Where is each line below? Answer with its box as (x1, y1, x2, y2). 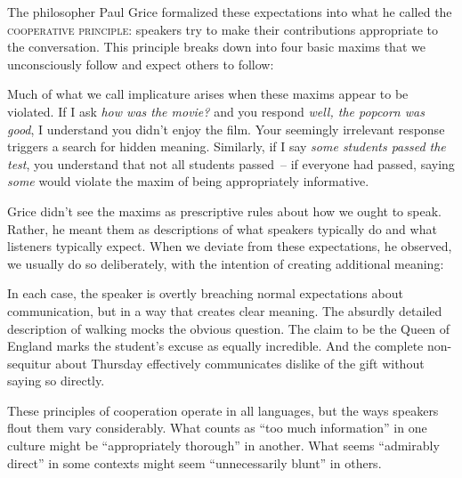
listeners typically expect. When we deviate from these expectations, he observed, (7, 237, 452, 255)
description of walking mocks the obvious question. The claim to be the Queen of (7, 319, 450, 337)
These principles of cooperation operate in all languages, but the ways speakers (7, 401, 439, 419)
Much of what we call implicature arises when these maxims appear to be (7, 85, 409, 103)
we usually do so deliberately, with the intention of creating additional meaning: (7, 254, 444, 272)
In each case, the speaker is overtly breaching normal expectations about (7, 284, 403, 303)
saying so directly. (7, 371, 105, 390)
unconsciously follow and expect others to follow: (7, 54, 274, 73)
